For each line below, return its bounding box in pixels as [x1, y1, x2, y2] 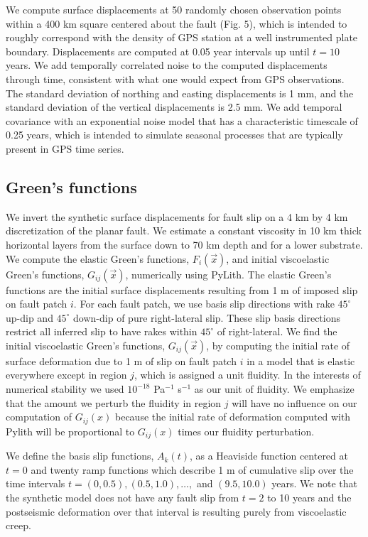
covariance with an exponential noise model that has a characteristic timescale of [6, 113, 358, 128]
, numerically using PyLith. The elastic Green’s [125, 266, 332, 281]
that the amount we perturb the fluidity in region [6, 395, 222, 410]
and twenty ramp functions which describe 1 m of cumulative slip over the [31, 462, 354, 477]
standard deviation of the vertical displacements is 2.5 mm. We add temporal [6, 99, 342, 114]
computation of [6, 409, 72, 424]
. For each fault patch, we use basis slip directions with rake [73, 296, 335, 311]
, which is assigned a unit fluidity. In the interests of [134, 367, 361, 382]
